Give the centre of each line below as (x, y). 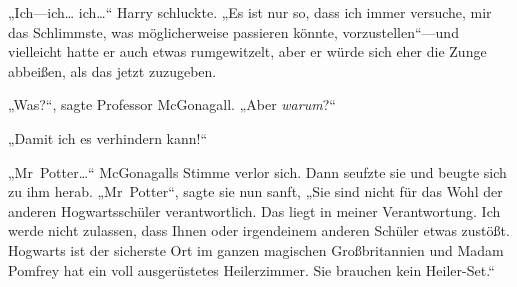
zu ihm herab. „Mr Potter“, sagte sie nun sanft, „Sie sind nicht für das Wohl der (255, 191)
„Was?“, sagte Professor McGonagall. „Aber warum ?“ (172, 104)
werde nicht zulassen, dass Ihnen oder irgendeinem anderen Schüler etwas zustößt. (259, 230)
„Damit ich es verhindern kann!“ (108, 137)
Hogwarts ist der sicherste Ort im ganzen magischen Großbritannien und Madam (256, 249)
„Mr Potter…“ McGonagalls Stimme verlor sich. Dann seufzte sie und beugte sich (257, 171)
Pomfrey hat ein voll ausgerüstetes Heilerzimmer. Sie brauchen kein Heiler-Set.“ (251, 269)
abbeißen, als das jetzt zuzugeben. (112, 70)
